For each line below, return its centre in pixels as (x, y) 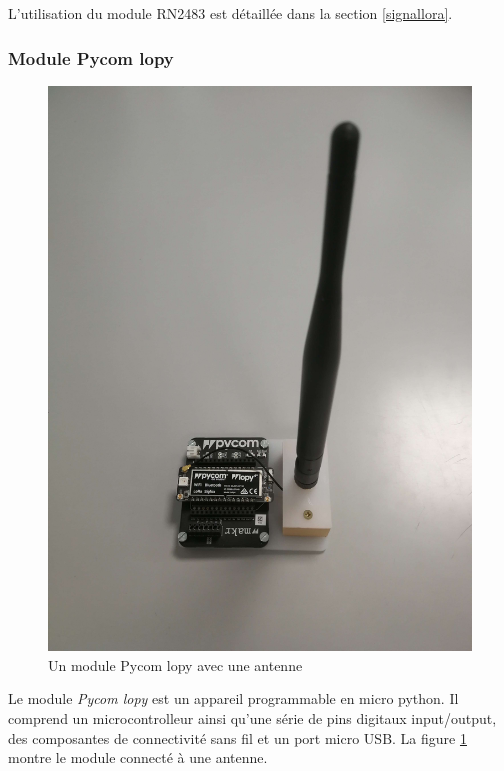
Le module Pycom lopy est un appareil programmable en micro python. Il (233, 698)
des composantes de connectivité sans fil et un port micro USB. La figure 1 (237, 737)
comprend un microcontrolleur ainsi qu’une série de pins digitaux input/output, (252, 717)
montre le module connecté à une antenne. (138, 757)
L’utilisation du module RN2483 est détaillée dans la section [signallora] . (230, 13)
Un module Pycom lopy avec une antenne (175, 664)
